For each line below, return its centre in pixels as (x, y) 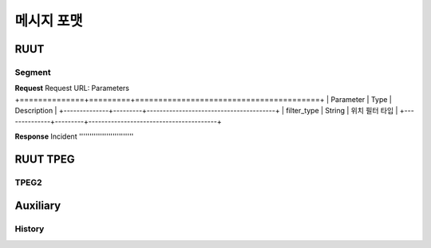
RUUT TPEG (45, 159)
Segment (33, 72)
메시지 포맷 (49, 21)
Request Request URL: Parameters (72, 89)
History (30, 229)
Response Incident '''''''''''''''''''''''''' (74, 136)
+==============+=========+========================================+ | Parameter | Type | (204, 99)
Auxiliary (38, 206)
